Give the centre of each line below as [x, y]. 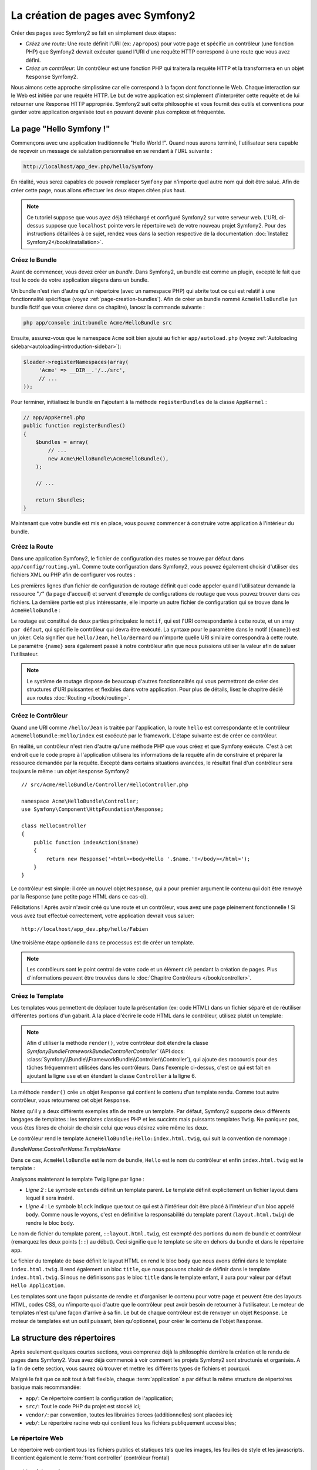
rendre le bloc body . [50, 1222]
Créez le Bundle [34, 260]
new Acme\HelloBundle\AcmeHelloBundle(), [108, 458]
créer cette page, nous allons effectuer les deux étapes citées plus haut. [98, 190]
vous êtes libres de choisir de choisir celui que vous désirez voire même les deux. [109, 1127]
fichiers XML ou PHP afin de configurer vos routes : [73, 575]
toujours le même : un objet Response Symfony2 [70, 771]
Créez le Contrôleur [39, 716]
